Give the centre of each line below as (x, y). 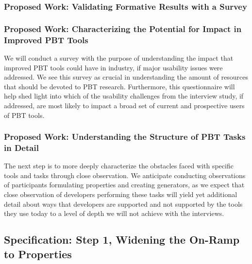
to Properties (38, 254)
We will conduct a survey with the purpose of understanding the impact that (119, 58)
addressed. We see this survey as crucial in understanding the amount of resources (126, 77)
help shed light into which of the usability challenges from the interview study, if (124, 96)
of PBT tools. (24, 115)
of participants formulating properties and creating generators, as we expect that (124, 185)
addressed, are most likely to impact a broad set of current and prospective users (124, 105)
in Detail (21, 147)
